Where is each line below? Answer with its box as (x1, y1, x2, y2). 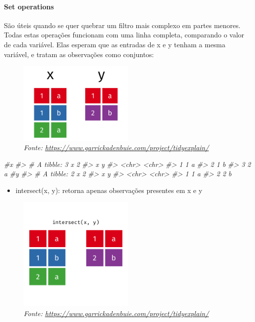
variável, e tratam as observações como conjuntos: (4, 49, 154, 59)
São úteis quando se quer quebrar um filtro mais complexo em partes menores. (4, 20, 241, 30)
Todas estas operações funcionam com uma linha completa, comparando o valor (4, 30, 245, 40)
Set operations (4, 1, 54, 11)
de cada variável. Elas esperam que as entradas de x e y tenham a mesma (4, 39, 225, 49)
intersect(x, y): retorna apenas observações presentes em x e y (15, 185, 202, 195)
